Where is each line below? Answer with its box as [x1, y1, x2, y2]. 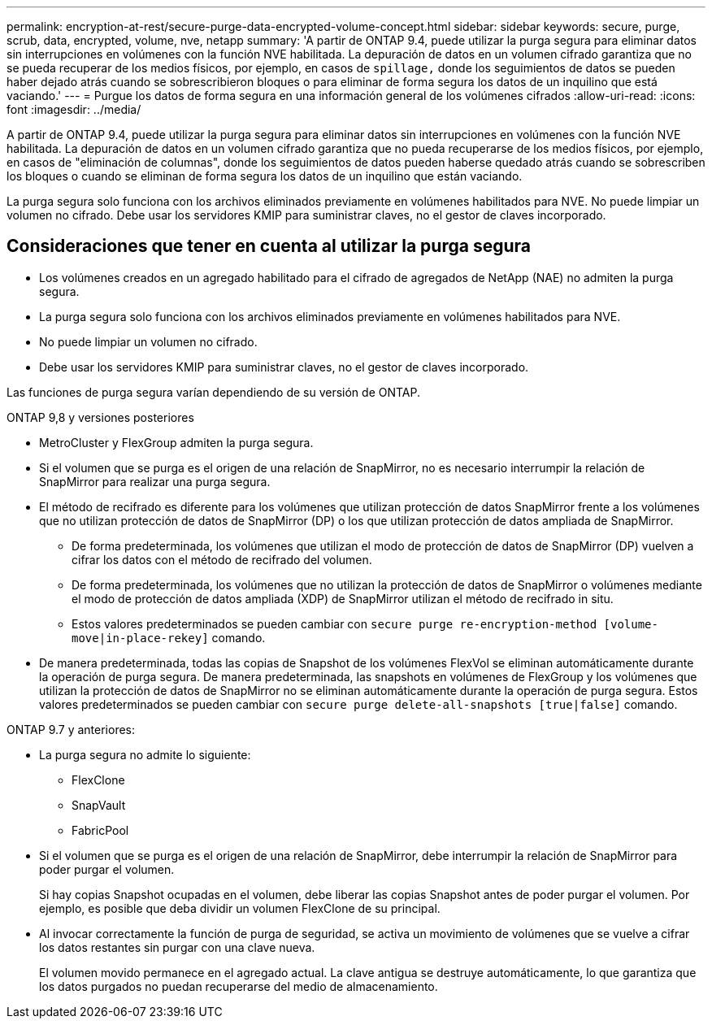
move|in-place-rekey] [72, 631, 209, 645]
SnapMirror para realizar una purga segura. [39, 474, 271, 489]
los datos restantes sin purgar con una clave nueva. [39, 940, 315, 954]
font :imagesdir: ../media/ [7, 102, 141, 116]
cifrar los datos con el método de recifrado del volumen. [72, 552, 372, 567]
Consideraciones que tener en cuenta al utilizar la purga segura [7, 236, 531, 257]
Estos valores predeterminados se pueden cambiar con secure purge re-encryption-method [72, 616, 597, 631]
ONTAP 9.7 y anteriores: [7, 722, 136, 736]
